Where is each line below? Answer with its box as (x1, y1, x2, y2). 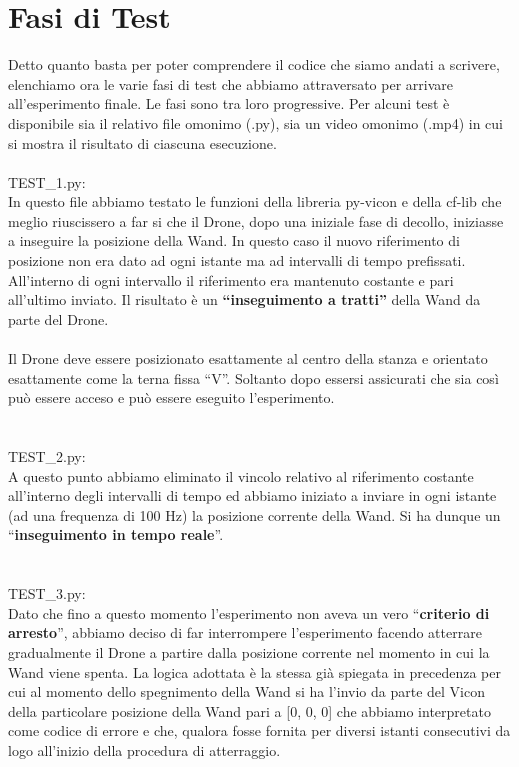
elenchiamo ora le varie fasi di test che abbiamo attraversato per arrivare (8, 73, 454, 94)
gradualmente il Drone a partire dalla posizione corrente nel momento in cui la (8, 641, 490, 662)
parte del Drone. (8, 308, 109, 329)
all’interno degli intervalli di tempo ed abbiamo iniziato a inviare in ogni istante (8, 485, 497, 506)
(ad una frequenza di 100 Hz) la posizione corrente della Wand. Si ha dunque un (8, 504, 501, 525)
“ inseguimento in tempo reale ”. (8, 524, 224, 545)
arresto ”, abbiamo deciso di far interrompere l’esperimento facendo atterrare (8, 622, 482, 643)
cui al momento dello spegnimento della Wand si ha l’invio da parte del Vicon (8, 681, 485, 702)
